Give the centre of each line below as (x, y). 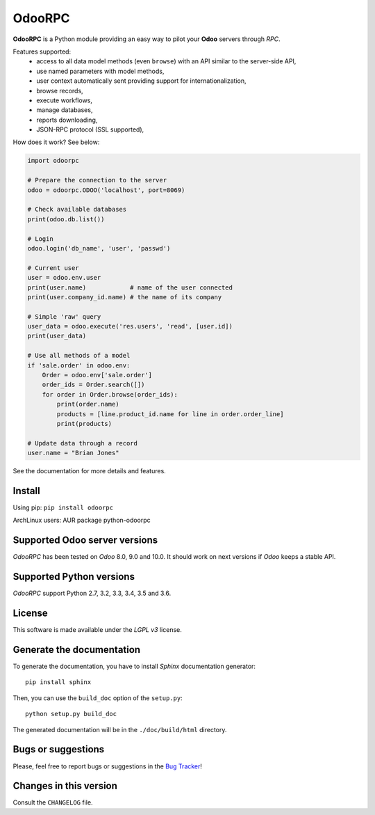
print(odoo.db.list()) (66, 219)
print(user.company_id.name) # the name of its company (125, 297)
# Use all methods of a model (79, 356)
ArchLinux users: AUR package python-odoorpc (82, 520)
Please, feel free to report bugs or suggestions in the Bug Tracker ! (108, 766)
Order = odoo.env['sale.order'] (97, 375)
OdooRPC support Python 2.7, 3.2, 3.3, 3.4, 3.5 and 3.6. (92, 593)
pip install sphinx (58, 682)
